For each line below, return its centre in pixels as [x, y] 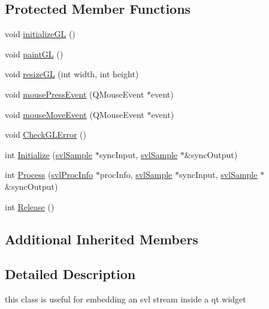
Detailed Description [70, 274]
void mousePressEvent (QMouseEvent [75, 94]
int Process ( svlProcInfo [49, 175]
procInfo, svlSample [136, 175]
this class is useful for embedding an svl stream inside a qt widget [126, 299]
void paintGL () [34, 54]
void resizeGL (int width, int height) [72, 74]
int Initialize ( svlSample [49, 154]
